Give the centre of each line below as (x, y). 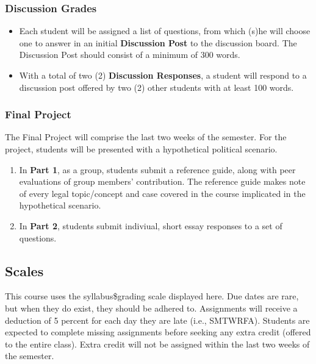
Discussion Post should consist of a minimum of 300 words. (130, 55)
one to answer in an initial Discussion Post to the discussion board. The (158, 42)
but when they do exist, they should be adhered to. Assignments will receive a (151, 308)
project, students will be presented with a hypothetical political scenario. (141, 149)
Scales (24, 270)
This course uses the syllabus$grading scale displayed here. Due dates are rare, (152, 296)
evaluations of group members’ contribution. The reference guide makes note (162, 181)
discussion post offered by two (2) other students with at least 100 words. (156, 87)
